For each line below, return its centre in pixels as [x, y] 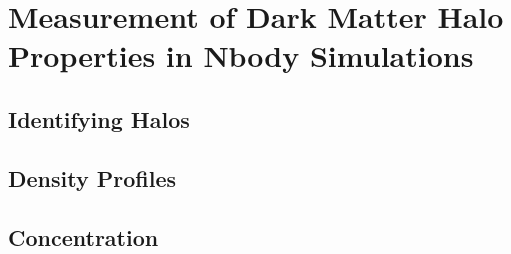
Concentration [83, 236]
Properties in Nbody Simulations [241, 55]
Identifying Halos [99, 118]
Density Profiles [92, 177]
